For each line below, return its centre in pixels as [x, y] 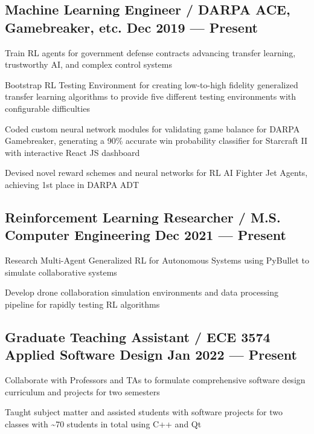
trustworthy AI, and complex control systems [88, 64]
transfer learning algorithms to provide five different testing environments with [151, 96]
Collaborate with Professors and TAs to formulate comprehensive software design [155, 380]
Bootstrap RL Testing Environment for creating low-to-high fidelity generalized [152, 84]
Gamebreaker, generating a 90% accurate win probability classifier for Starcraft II [156, 141]
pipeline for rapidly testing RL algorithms [82, 304]
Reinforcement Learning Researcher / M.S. [143, 217]
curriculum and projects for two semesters [82, 391]
